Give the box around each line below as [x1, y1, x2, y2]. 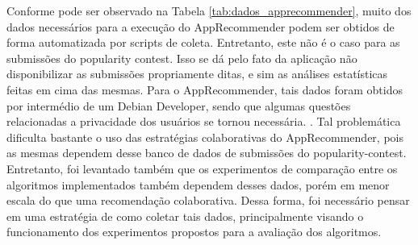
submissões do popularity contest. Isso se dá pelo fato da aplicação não [6, 49, 357, 66]
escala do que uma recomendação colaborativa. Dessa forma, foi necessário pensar [6, 192, 410, 209]
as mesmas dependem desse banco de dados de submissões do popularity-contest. [6, 144, 407, 161]
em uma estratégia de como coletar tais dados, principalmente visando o [6, 207, 364, 224]
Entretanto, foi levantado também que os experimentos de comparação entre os [6, 160, 398, 176]
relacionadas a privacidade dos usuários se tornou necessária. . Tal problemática [6, 113, 401, 130]
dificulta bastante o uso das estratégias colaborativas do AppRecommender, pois [6, 128, 403, 145]
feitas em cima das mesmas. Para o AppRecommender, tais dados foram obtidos [6, 81, 403, 98]
